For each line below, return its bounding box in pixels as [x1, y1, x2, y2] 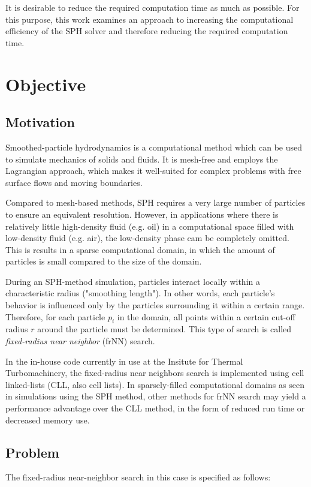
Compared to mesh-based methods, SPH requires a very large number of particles [5, 196, 306, 209]
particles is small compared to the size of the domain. [5, 255, 202, 267]
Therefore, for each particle [5, 310, 105, 323]
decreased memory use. [5, 413, 90, 426]
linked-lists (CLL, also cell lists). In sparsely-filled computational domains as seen [5, 378, 304, 390]
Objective [5, 71, 86, 96]
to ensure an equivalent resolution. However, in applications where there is [5, 208, 279, 220]
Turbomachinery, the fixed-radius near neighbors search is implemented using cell [5, 366, 304, 379]
